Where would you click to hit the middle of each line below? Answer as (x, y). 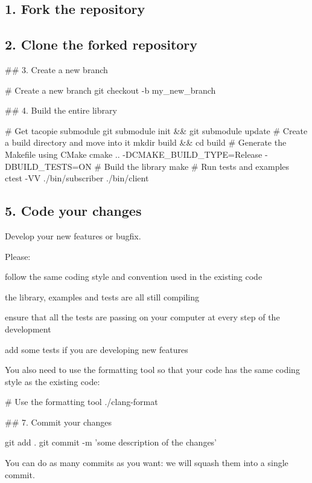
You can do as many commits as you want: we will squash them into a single (147, 463)
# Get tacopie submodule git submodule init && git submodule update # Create (156, 130)
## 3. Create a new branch (56, 69)
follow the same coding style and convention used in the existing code (134, 277)
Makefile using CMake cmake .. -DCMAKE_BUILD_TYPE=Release (134, 154)
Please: (18, 256)
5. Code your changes (73, 211)
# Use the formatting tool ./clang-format (81, 402)
